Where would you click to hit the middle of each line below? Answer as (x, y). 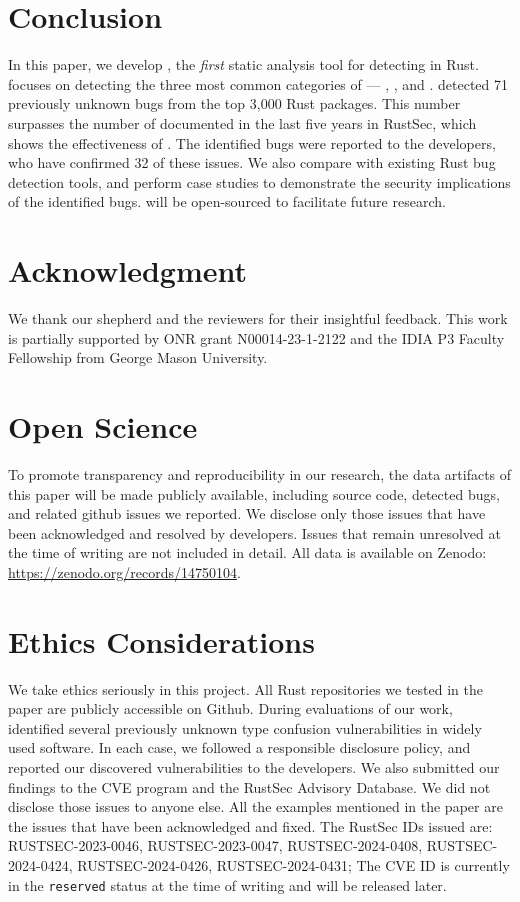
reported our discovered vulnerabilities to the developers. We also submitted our (254, 766)
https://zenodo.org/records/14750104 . (124, 571)
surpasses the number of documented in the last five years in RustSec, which (242, 122)
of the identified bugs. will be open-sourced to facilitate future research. (227, 201)
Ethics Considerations (161, 640)
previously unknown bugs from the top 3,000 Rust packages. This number (234, 103)
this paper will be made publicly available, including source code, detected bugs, (254, 493)
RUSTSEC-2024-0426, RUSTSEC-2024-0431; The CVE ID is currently (293, 864)
